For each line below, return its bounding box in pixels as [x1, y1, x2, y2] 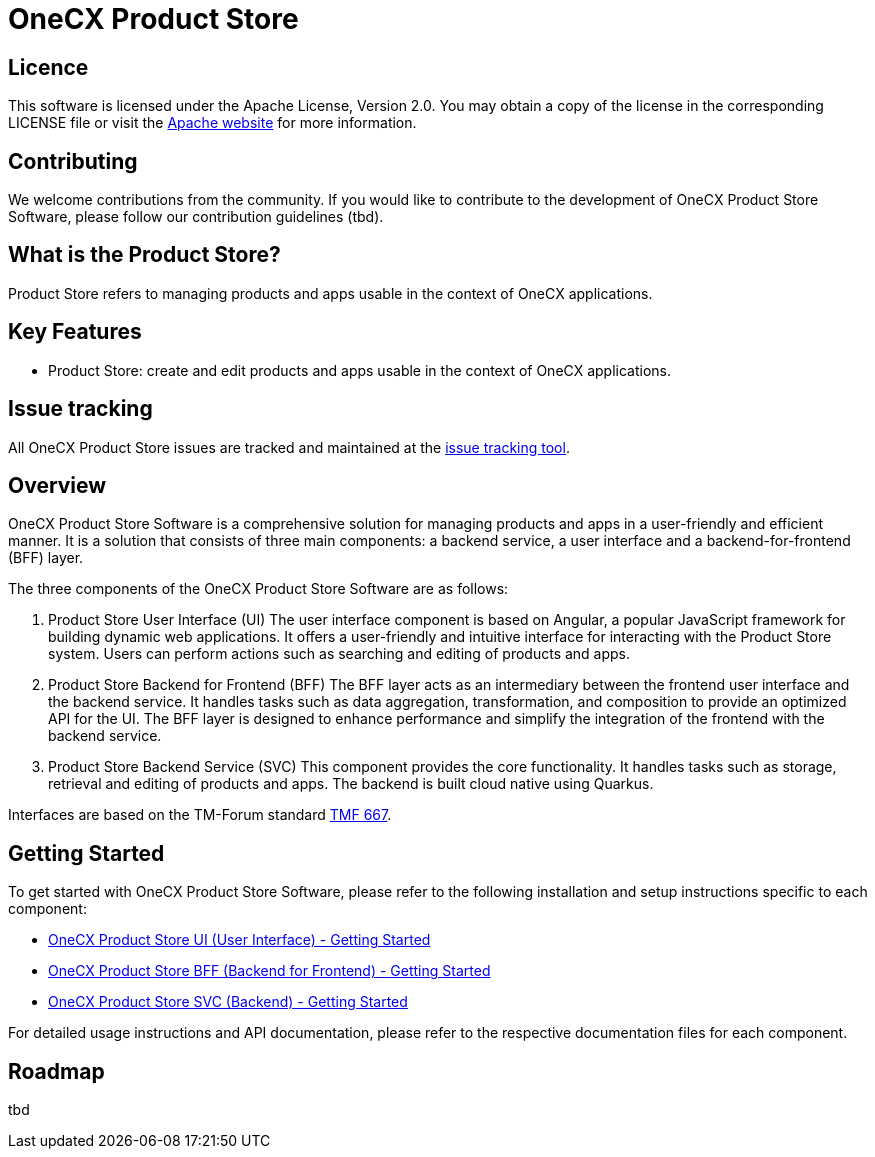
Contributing [8, 148, 138, 174]
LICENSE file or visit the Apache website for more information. [8, 114, 417, 132]
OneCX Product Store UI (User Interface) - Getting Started [48, 931, 431, 949]
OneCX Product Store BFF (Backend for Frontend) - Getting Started [48, 962, 491, 980]
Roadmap [8, 1058, 105, 1084]
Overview [8, 472, 107, 498]
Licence [8, 54, 89, 80]
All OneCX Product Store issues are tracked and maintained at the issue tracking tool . [8, 438, 570, 456]
